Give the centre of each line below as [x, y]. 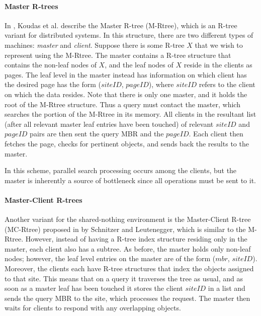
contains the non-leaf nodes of [51, 65]
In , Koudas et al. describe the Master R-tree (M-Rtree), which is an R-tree [121, 25]
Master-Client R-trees [43, 200]
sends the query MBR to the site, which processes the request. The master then [127, 298]
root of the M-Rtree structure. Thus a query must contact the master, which [122, 104]
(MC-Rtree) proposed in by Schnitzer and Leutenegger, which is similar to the [125, 229]
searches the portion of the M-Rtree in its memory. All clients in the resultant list [130, 114]
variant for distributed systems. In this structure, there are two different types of [129, 35]
